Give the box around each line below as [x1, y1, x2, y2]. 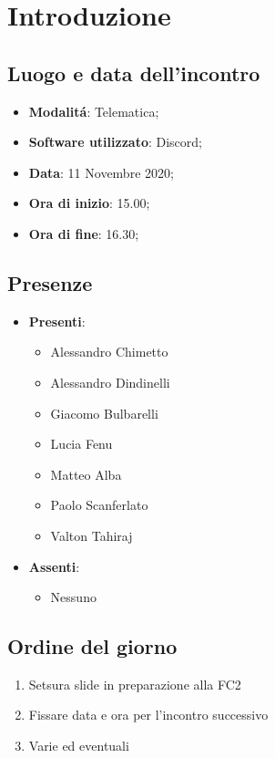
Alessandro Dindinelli [50, 372, 170, 391]
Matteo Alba [50, 464, 122, 483]
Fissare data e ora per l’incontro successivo [28, 705, 269, 724]
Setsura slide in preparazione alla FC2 [28, 674, 241, 693]
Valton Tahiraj [50, 525, 133, 545]
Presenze [7, 268, 93, 296]
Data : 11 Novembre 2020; [28, 162, 174, 182]
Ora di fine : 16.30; [28, 223, 139, 243]
